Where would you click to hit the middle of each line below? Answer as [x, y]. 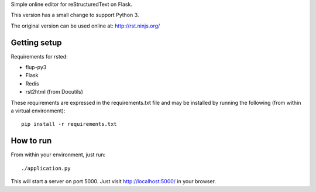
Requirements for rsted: [39, 56]
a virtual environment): [38, 111]
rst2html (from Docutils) [54, 92]
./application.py [46, 168]
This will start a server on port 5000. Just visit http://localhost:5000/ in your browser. [114, 181]
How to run [31, 141]
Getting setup [36, 42]
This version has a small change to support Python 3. [75, 15]
